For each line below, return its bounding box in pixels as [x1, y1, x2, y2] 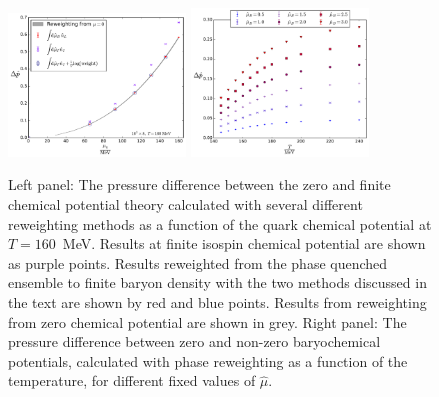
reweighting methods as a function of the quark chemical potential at [8, 213, 432, 234]
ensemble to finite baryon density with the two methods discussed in [8, 272, 427, 293]
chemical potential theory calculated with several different [8, 194, 363, 215]
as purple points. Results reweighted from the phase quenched [8, 252, 388, 273]
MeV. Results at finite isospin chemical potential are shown [62, 233, 426, 254]
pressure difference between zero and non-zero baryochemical [8, 331, 381, 352]
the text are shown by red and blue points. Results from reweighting [8, 292, 427, 313]
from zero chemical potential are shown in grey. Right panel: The [8, 311, 407, 332]
